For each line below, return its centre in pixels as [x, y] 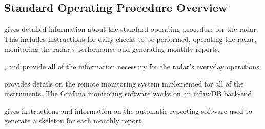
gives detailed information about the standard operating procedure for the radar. [131, 29]
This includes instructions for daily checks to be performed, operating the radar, [130, 39]
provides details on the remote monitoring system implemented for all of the [124, 83]
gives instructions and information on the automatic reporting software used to [128, 110]
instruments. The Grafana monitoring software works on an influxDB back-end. [129, 93]
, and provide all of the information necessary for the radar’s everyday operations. [133, 66]
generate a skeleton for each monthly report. [74, 121]
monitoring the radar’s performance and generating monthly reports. [112, 49]
